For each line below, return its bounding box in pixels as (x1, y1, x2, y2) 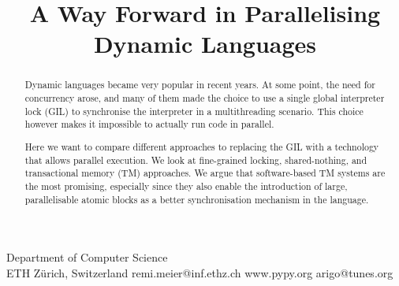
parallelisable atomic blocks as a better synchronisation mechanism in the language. (24, 192, 369, 206)
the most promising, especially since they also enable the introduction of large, (24, 179, 348, 192)
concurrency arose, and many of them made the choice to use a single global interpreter (24, 91, 385, 105)
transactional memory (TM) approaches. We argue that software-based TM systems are (24, 166, 386, 180)
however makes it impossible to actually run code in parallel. (24, 117, 274, 131)
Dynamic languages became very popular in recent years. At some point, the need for (24, 78, 375, 91)
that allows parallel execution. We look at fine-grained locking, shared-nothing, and (24, 153, 367, 166)
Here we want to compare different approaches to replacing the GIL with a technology (24, 139, 379, 153)
